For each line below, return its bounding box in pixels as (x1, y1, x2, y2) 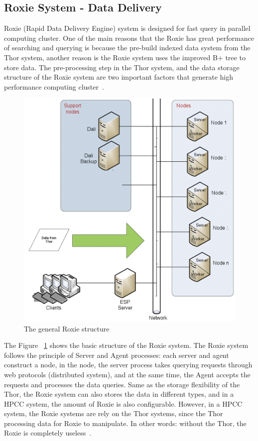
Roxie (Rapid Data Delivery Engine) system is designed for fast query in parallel (4, 23, 251, 33)
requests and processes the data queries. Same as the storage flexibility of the (4, 379, 240, 389)
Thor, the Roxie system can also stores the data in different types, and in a (4, 389, 234, 399)
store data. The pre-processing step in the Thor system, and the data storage (4, 62, 240, 72)
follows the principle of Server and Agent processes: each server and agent (4, 349, 229, 360)
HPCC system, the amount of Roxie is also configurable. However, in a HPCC (4, 398, 243, 409)
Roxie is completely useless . (4, 428, 92, 438)
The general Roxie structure (24, 323, 110, 333)
